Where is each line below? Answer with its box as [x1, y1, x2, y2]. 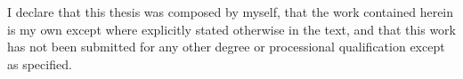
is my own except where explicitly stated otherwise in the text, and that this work [7, 20, 456, 38]
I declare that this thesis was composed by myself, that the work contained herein [7, 3, 454, 20]
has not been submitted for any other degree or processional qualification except [7, 37, 445, 56]
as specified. [7, 54, 72, 73]
